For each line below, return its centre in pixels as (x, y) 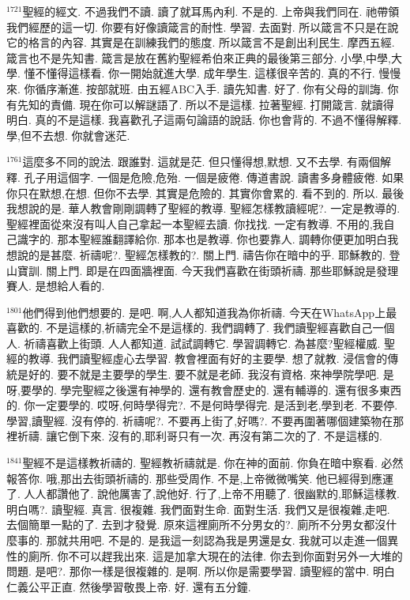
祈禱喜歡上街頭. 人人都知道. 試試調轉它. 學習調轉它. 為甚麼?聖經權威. (202, 343)
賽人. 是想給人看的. (56, 286)
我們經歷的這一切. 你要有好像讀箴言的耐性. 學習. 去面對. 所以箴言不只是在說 (203, 26)
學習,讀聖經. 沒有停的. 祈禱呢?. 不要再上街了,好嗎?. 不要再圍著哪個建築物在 (200, 420)
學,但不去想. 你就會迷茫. (68, 135)
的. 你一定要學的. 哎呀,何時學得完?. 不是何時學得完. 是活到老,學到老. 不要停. (202, 405)
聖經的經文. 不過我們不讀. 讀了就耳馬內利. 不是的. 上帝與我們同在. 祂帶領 (211, 11)
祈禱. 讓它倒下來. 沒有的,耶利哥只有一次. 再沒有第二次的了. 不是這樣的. (199, 436)
